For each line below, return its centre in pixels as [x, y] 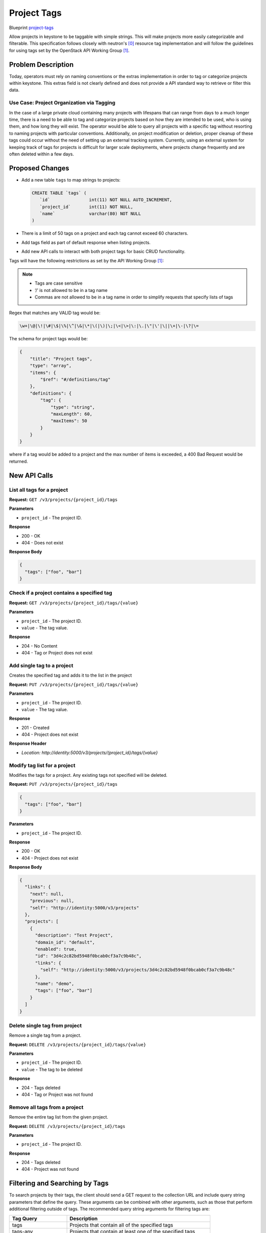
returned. [18, 461]
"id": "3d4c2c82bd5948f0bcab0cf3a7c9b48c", [88, 956]
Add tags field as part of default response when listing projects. [86, 242]
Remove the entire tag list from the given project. [59, 1117]
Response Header [28, 743]
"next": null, [47, 894]
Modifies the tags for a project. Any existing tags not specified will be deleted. [88, 775]
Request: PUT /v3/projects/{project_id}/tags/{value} [74, 684]
